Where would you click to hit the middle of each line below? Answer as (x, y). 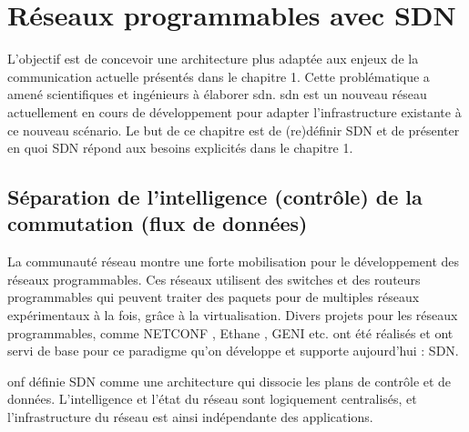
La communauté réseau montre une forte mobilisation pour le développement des (234, 261)
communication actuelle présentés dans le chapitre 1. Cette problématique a (219, 76)
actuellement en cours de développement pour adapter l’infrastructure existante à (234, 111)
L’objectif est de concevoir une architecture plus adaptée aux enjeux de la (213, 59)
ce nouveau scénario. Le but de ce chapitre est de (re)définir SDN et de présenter (234, 130)
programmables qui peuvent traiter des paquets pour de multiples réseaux (214, 297)
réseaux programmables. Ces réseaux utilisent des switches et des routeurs (214, 279)
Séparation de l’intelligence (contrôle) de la (215, 197)
